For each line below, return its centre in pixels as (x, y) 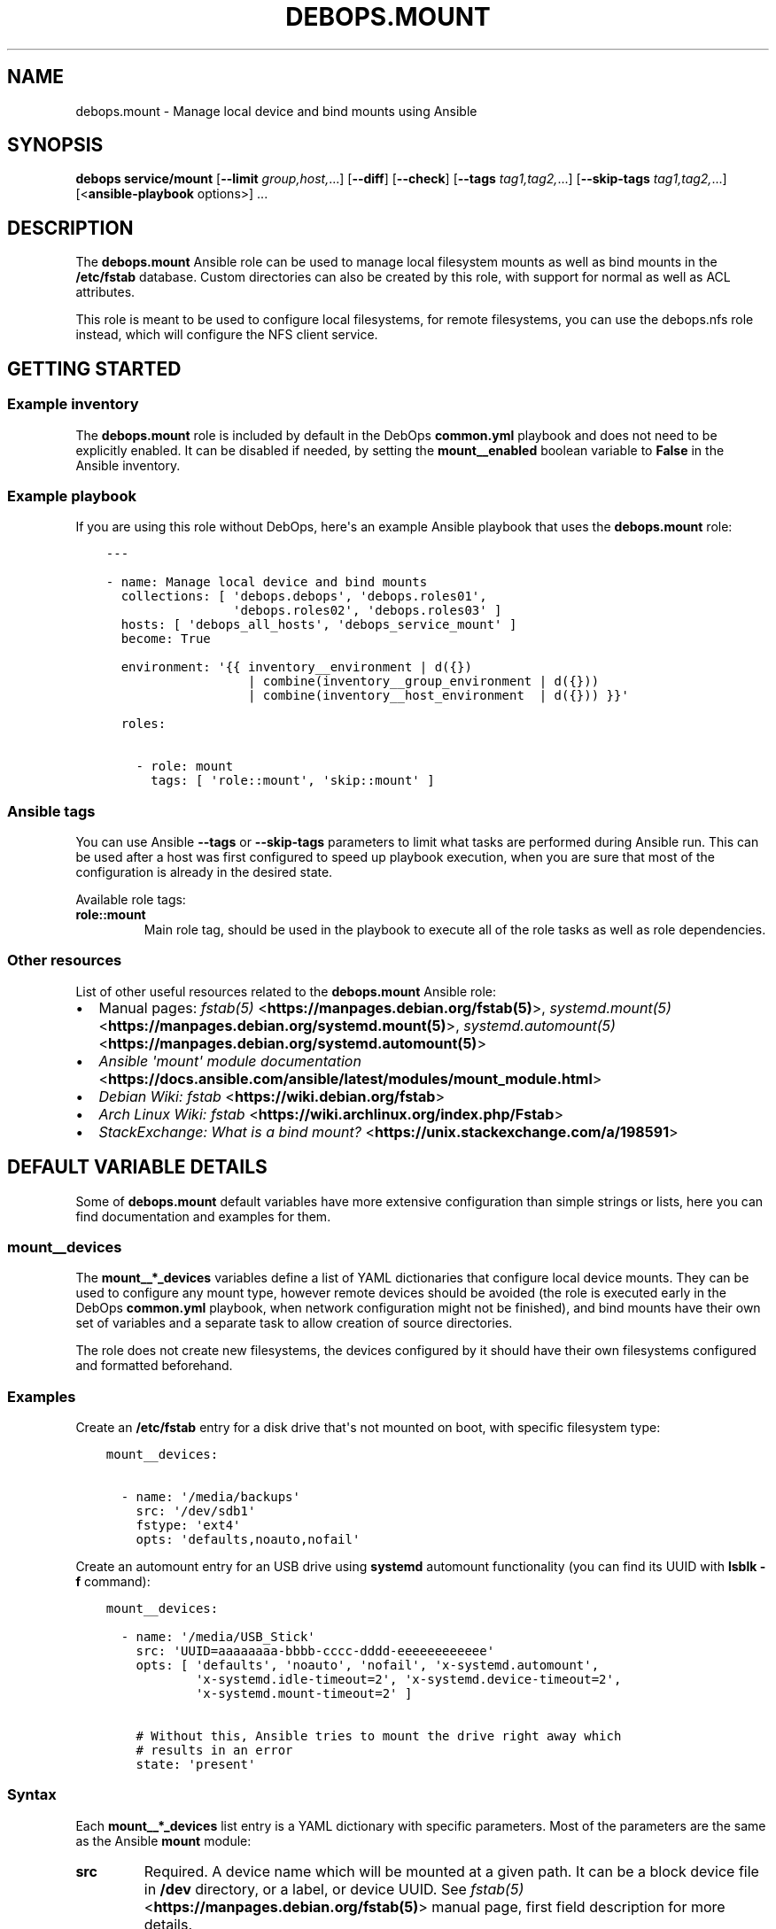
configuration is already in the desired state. (204, 872)
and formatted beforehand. (154, 1366)
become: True (166, 639)
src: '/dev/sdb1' (196, 1511)
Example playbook (72, 496)
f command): (113, 1582)
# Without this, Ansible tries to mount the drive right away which (379, 1736)
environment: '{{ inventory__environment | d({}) (296, 667)
